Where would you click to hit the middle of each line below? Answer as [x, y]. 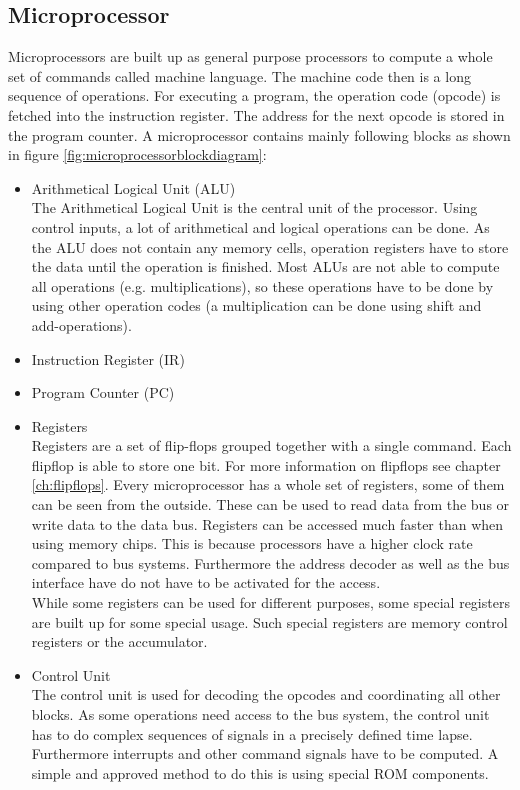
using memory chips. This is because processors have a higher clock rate [252, 543]
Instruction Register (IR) [108, 358]
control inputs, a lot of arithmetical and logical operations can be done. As [260, 226]
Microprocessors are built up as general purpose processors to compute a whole [250, 56]
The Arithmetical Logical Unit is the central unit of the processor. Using [254, 207]
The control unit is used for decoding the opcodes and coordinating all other [266, 694]
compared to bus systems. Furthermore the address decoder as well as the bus [270, 562]
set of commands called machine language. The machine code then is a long [239, 75]
